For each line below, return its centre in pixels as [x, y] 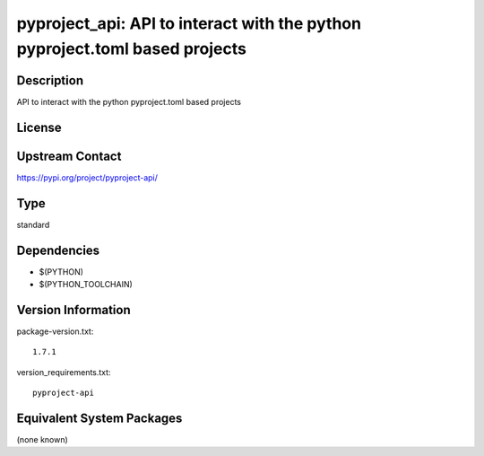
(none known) [43, 439]
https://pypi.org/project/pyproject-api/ [87, 177]
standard [33, 224]
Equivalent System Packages [99, 418]
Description [50, 80]
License [39, 127]
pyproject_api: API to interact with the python [189, 23]
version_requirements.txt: [64, 372]
